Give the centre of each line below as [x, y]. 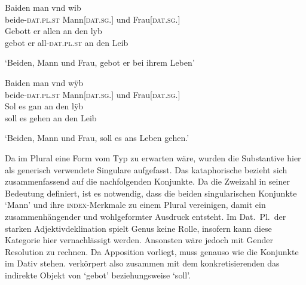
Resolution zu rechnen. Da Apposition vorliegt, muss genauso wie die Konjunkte [152, 251]
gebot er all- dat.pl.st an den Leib [67, 42]
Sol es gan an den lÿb [44, 106]
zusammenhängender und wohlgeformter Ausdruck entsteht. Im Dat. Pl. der [146, 216]
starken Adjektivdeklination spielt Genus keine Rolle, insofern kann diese [138, 228]
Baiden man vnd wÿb [44, 82]
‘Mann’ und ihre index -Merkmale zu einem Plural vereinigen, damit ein [135, 205]
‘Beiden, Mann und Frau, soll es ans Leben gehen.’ [97, 138]
